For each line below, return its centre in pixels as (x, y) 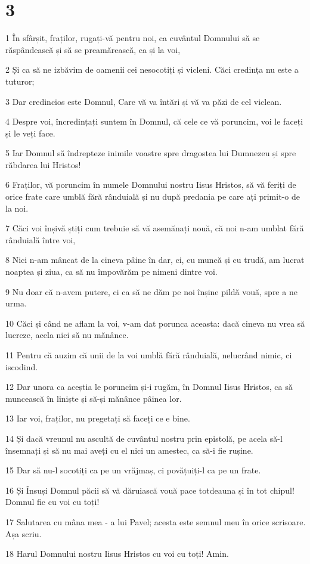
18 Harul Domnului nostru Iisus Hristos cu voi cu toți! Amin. (117, 554)
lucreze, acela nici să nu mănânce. (67, 335)
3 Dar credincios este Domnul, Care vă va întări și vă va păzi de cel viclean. (144, 101)
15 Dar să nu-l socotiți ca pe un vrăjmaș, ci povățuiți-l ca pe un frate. (133, 470)
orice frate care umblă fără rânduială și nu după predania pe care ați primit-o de (153, 196)
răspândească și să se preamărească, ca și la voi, (93, 49)
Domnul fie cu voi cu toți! (52, 502)
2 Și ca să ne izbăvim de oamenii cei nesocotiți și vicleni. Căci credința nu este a (152, 69)
